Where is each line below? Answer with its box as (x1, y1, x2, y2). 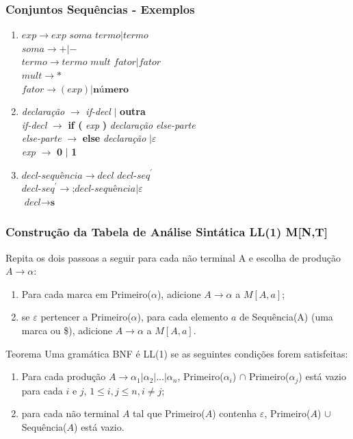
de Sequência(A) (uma (239, 310, 333, 324)
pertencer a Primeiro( (40, 310, 131, 324)
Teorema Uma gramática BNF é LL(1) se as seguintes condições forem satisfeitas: (5, 346, 348, 360)
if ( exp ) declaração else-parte (68, 117, 196, 131)
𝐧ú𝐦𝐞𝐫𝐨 (92, 84, 129, 95)
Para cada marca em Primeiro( (21, 286, 151, 301)
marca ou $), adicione (21, 323, 113, 337)
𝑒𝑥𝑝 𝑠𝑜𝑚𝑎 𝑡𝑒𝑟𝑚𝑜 (51, 31, 121, 41)
